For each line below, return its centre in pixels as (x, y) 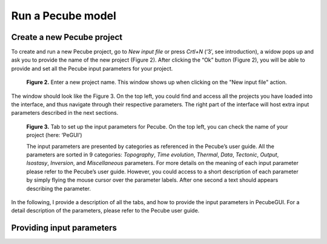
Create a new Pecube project (67, 37)
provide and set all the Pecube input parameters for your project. (92, 68)
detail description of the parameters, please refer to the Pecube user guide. (105, 211)
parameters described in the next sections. (65, 113)
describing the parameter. (58, 188)
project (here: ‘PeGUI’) (54, 135)
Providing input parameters (64, 228)
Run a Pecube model (64, 16)
